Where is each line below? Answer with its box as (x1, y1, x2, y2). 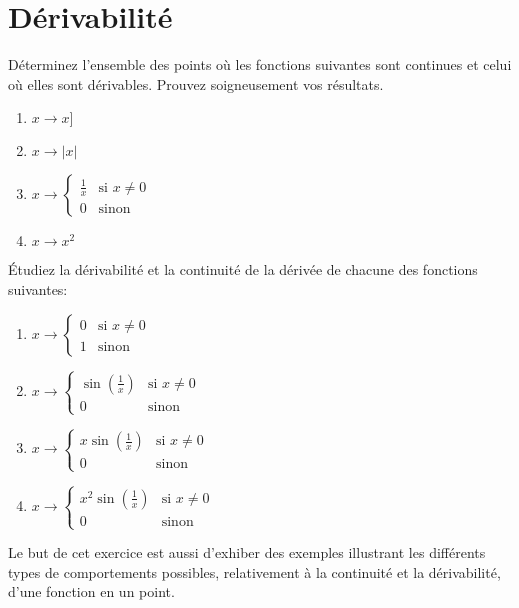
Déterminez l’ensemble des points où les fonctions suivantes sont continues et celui (8, 54, 512, 75)
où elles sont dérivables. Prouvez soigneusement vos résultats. (8, 73, 384, 94)
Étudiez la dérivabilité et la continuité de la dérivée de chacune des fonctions (8, 259, 478, 280)
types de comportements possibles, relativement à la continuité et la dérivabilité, (8, 561, 501, 582)
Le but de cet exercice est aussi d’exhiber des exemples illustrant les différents (8, 542, 486, 563)
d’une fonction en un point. (8, 581, 175, 602)
